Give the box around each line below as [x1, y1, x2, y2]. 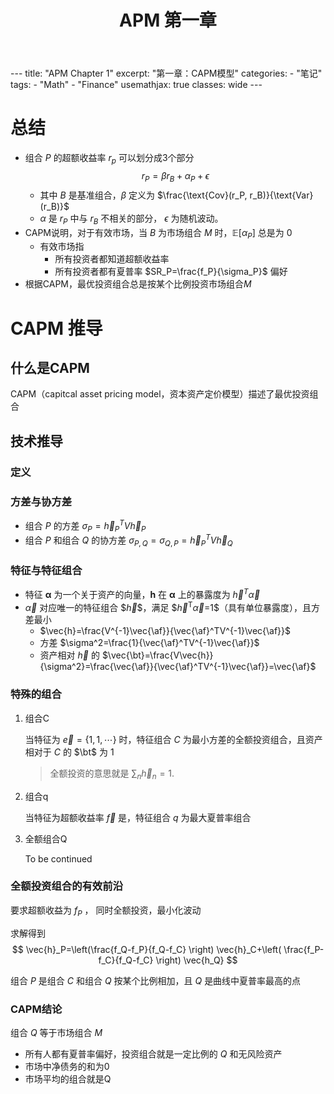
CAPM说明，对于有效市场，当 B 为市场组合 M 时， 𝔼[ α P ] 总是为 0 [24, 226, 293, 241]
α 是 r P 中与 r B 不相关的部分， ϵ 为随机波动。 [39, 212, 224, 226]
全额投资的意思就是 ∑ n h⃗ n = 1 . [49, 767, 175, 781]
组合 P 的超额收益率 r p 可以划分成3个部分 [24, 152, 195, 166]
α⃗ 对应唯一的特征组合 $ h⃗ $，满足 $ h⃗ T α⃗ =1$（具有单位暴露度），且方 [24, 599, 320, 613]
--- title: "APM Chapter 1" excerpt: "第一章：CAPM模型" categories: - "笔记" [10, 67, 323, 80]
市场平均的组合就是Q [24, 1072, 112, 1085]
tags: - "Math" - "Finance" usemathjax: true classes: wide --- [10, 79, 263, 91]
